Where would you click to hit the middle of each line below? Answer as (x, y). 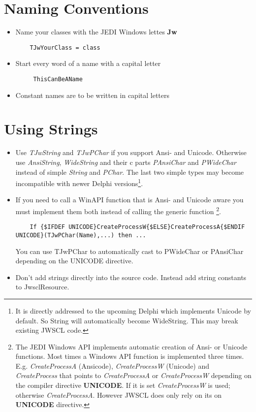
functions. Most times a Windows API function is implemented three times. (130, 356)
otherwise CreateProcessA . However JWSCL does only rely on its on (119, 395)
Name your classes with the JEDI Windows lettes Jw (96, 32)
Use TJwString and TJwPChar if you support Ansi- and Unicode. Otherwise (131, 152)
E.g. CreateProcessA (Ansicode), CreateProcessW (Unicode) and (112, 365)
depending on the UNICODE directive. (74, 261)
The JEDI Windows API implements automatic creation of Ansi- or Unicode (131, 346)
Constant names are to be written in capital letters (93, 95)
